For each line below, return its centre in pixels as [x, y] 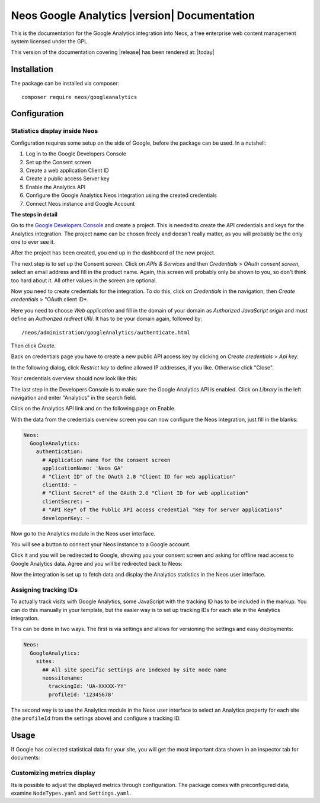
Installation [32, 69]
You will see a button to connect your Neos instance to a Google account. [101, 544]
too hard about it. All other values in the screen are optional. [84, 280]
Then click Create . [33, 345]
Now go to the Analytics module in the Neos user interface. [83, 533]
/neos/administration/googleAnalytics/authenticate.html [106, 332]
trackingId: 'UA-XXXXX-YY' [87, 686]
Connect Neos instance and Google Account [80, 203]
